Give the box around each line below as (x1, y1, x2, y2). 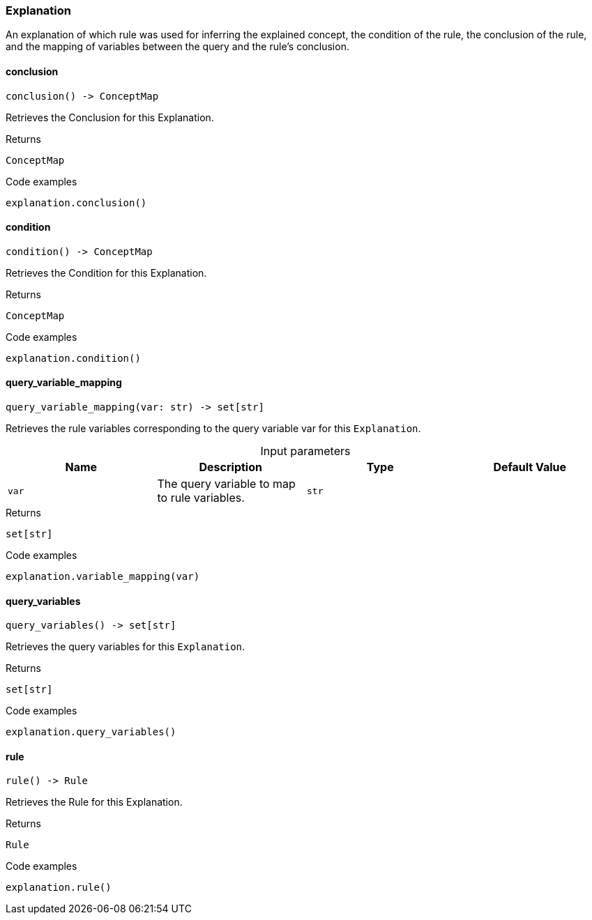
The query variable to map (157, 477, 296, 491)
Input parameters (260, 444, 351, 459)
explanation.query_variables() (6, 726, 176, 738)
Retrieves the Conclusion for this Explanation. (6, 111, 214, 123)
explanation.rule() (6, 882, 112, 894)
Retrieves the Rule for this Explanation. (6, 796, 183, 808)
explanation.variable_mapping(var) (6, 571, 200, 583)
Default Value (493, 460, 567, 475)
